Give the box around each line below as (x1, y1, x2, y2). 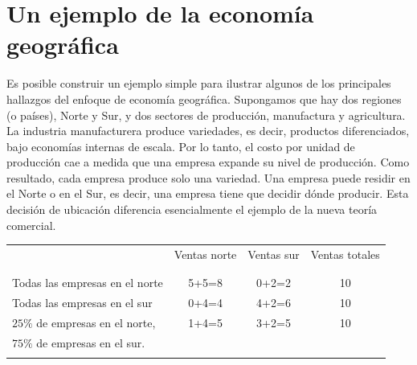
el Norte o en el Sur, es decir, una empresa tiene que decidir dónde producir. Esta (6, 185, 409, 202)
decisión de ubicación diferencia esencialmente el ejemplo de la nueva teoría (6, 201, 378, 218)
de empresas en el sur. (36, 334, 145, 351)
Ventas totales (310, 246, 380, 262)
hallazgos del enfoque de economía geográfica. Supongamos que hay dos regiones (6, 90, 402, 107)
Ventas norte (174, 246, 237, 262)
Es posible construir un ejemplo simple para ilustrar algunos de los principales (6, 75, 391, 92)
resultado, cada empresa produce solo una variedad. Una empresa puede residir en (6, 169, 411, 186)
